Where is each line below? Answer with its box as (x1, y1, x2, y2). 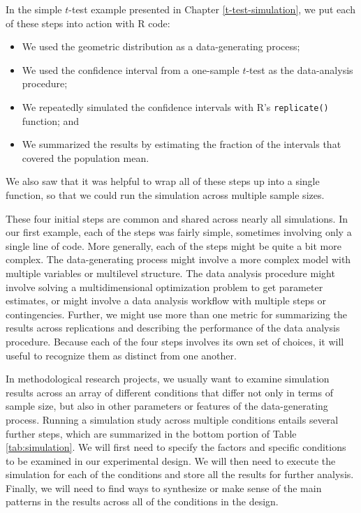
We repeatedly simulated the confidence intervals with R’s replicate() (22, 99, 329, 114)
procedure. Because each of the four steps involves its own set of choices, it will (6, 334, 344, 348)
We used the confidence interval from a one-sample (22, 62, 240, 77)
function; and (22, 113, 80, 128)
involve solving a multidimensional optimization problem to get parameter (6, 279, 323, 294)
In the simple (6, 2, 62, 16)
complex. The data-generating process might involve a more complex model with (6, 252, 351, 267)
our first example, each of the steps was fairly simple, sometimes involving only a (6, 225, 352, 239)
